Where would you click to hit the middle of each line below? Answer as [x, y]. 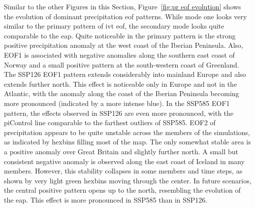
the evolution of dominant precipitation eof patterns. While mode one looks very [126, 16]
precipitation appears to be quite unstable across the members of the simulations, [127, 132]
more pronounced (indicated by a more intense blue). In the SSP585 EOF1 [117, 103]
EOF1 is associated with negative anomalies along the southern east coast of [119, 54]
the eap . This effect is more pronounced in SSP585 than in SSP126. [106, 199]
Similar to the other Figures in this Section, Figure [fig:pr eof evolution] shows [123, 6]
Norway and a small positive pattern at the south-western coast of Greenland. [122, 64]
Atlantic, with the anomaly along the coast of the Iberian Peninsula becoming [122, 93]
